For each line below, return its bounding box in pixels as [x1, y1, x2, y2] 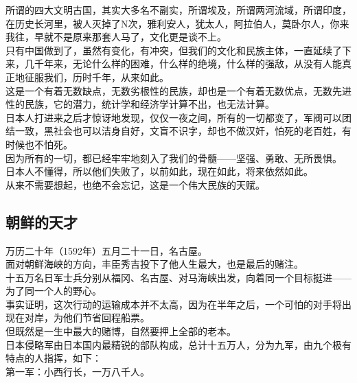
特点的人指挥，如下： [5, 351, 102, 365]
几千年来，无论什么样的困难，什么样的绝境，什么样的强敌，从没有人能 [24, 56, 342, 71]
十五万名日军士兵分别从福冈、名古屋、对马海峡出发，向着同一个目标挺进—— [5, 270, 352, 284]
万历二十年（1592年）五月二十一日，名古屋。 [5, 243, 207, 257]
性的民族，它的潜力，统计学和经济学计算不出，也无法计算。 [5, 97, 275, 111]
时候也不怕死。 [5, 137, 73, 151]
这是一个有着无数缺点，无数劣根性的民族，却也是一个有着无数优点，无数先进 [5, 83, 352, 97]
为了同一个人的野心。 [5, 283, 102, 298]
